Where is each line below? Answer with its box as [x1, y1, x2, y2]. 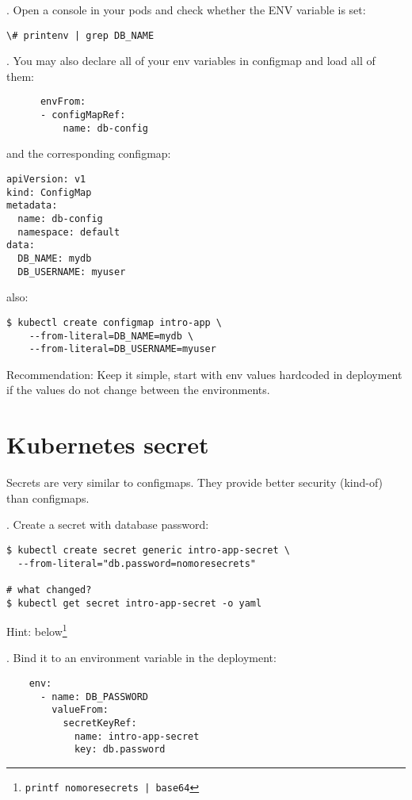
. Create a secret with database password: [6, 516, 209, 533]
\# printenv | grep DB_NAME [6, 29, 154, 41]
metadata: [6, 200, 58, 212]
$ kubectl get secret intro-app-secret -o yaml [6, 597, 262, 609]
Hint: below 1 [6, 621, 67, 639]
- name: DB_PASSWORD [40, 691, 148, 702]
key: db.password [74, 744, 166, 756]
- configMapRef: [40, 109, 126, 121]
